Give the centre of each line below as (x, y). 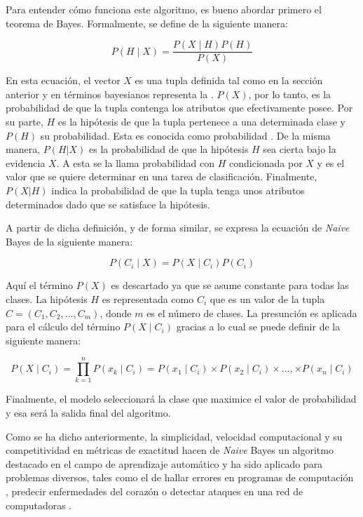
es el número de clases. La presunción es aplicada (252, 313)
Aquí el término (40, 285)
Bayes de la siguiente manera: (69, 241)
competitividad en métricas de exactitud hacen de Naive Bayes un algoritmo (170, 450)
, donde (116, 313)
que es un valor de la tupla (267, 298)
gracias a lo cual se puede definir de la (258, 327)
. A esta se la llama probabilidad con (136, 162)
